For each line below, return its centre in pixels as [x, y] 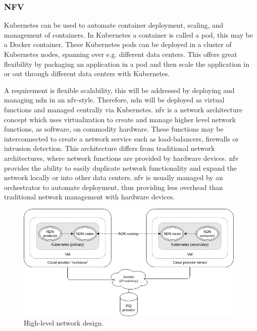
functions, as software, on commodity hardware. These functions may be [114, 129]
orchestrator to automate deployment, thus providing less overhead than [114, 187]
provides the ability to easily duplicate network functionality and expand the [121, 167]
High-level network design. [64, 323]
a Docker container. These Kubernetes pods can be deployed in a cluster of [118, 44]
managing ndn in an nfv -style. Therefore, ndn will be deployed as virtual [114, 100]
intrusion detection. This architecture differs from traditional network [109, 148]
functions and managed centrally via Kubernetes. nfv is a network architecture [123, 109]
